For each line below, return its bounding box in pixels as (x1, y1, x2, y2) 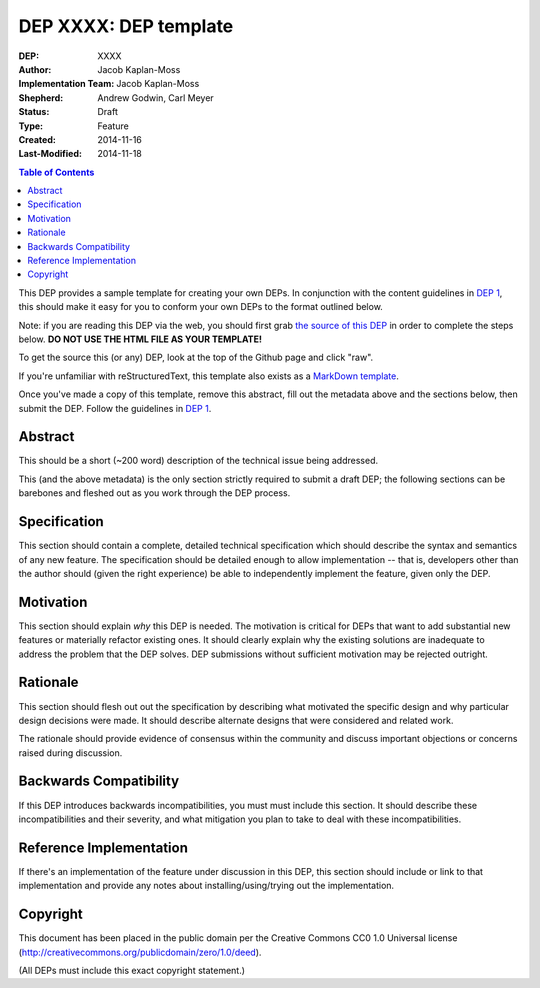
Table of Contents (18, 166, 95, 178)
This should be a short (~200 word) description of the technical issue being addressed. (18, 455, 379, 467)
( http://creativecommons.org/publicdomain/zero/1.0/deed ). (18, 946, 262, 958)
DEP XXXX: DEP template (18, 15, 234, 37)
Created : (18, 133, 57, 145)
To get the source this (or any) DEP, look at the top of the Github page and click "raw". (18, 351, 374, 364)
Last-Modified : (18, 148, 82, 160)
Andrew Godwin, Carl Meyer (97, 91, 214, 104)
